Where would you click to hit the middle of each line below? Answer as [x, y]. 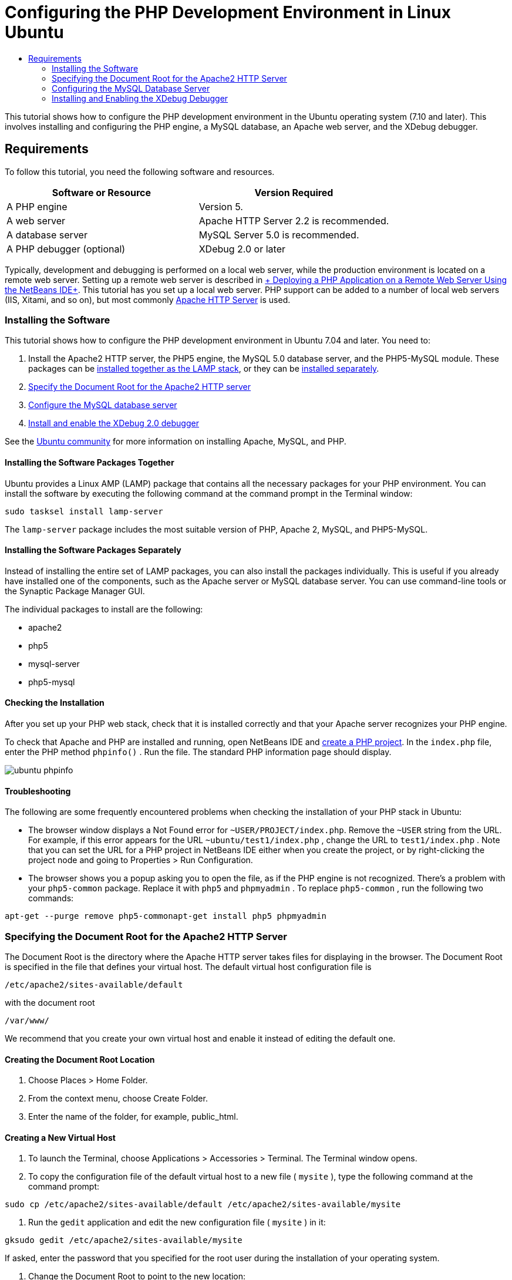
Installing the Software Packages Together [90, 462]
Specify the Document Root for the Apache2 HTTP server [140, 387]
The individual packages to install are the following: [104, 609]
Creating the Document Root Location [80, 1059]
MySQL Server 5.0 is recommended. [279, 235]
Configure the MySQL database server [103, 405]
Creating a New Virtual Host [60, 1137]
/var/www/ [27, 1020]
